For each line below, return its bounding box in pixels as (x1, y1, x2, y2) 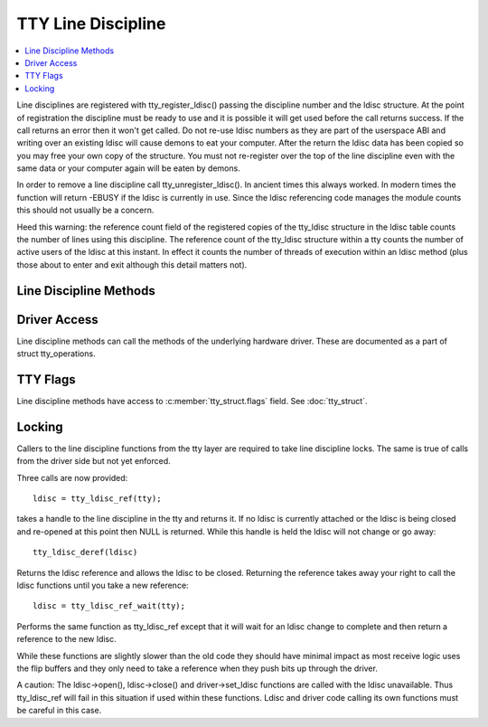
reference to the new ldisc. (16, 634, 117, 645)
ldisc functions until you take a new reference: (16, 580, 189, 591)
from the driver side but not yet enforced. (16, 456, 171, 467)
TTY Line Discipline (16, 14, 166, 33)
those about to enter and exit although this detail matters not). (16, 259, 248, 270)
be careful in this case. (16, 705, 102, 716)
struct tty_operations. (16, 348, 96, 359)
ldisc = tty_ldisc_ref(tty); (33, 494, 162, 504)
